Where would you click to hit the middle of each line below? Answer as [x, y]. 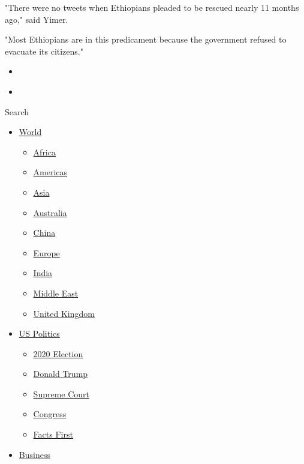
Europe [46, 252]
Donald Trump [61, 374]
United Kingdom [64, 313]
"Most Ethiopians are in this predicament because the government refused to [146, 39]
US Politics [39, 333]
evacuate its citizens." [44, 51]
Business [34, 454]
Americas [50, 172]
